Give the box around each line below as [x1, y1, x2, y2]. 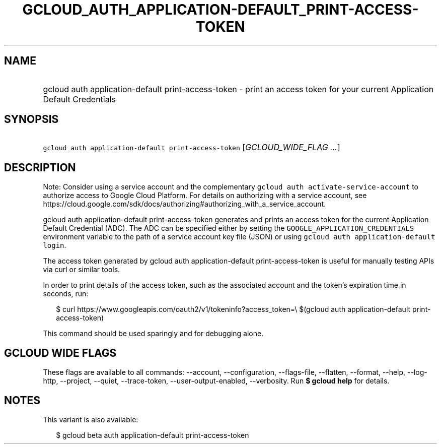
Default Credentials [43, 94, 116, 104]
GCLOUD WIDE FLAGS [4, 346, 117, 359]
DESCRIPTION [4, 161, 76, 174]
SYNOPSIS [4, 113, 59, 126]
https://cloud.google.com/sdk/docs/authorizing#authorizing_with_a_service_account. [43, 200, 326, 209]
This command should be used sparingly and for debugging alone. [43, 329, 264, 338]
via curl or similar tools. [43, 265, 120, 274]
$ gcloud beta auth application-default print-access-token [56, 430, 249, 439]
